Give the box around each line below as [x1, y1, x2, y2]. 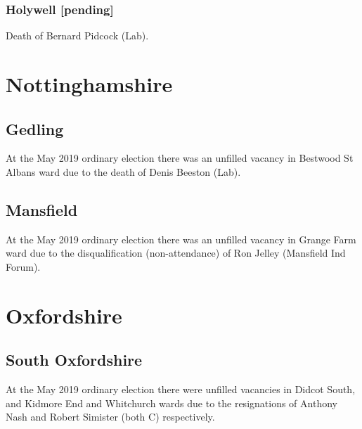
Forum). [6, 259, 41, 274]
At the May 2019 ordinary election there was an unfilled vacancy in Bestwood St [6, 151, 354, 165]
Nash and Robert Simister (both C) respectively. [6, 409, 215, 424]
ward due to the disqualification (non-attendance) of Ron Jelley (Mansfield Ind [6, 245, 346, 260]
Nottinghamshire [6, 70, 173, 98]
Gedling [6, 117, 64, 139]
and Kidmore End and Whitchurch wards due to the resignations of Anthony [6, 395, 337, 410]
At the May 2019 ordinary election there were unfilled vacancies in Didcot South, [6, 382, 356, 397]
